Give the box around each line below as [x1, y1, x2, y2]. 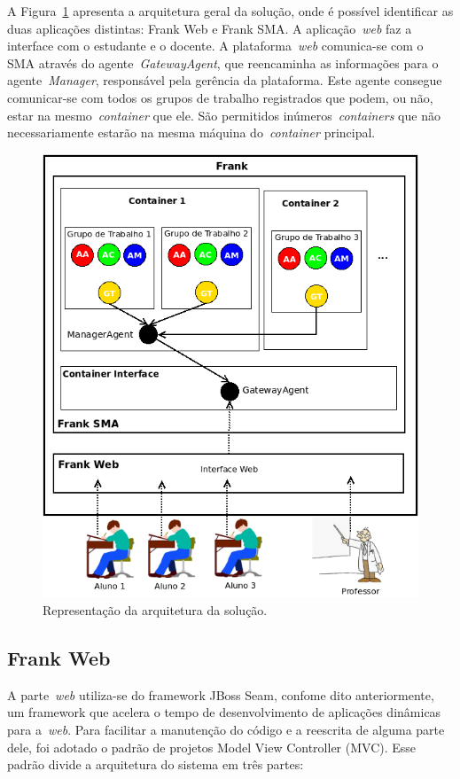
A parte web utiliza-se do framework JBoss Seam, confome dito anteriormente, [7, 685, 434, 704]
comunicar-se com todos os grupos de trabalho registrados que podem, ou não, [7, 88, 433, 106]
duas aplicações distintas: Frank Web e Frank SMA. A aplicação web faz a [7, 19, 412, 37]
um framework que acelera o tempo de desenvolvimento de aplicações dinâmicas [7, 703, 441, 721]
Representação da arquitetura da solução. [43, 600, 268, 619]
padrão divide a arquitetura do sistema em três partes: [7, 755, 304, 774]
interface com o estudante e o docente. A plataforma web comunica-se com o [7, 36, 424, 55]
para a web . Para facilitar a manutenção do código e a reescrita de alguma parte [7, 720, 445, 738]
